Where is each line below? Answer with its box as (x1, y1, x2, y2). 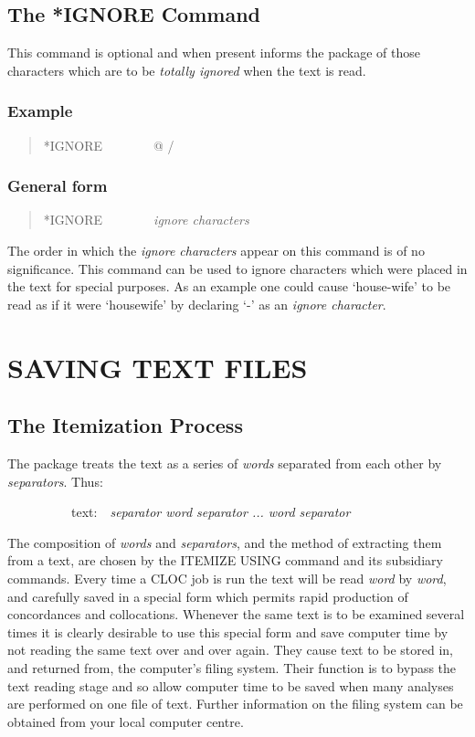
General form (7, 174, 108, 197)
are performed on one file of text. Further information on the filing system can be (7, 694, 463, 713)
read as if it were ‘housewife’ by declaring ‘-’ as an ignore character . (7, 294, 386, 313)
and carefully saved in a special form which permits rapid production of (7, 586, 408, 605)
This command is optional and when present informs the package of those (7, 43, 420, 62)
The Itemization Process (7, 411, 243, 439)
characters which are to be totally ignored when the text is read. (7, 60, 366, 79)
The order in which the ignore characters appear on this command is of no (7, 241, 425, 260)
